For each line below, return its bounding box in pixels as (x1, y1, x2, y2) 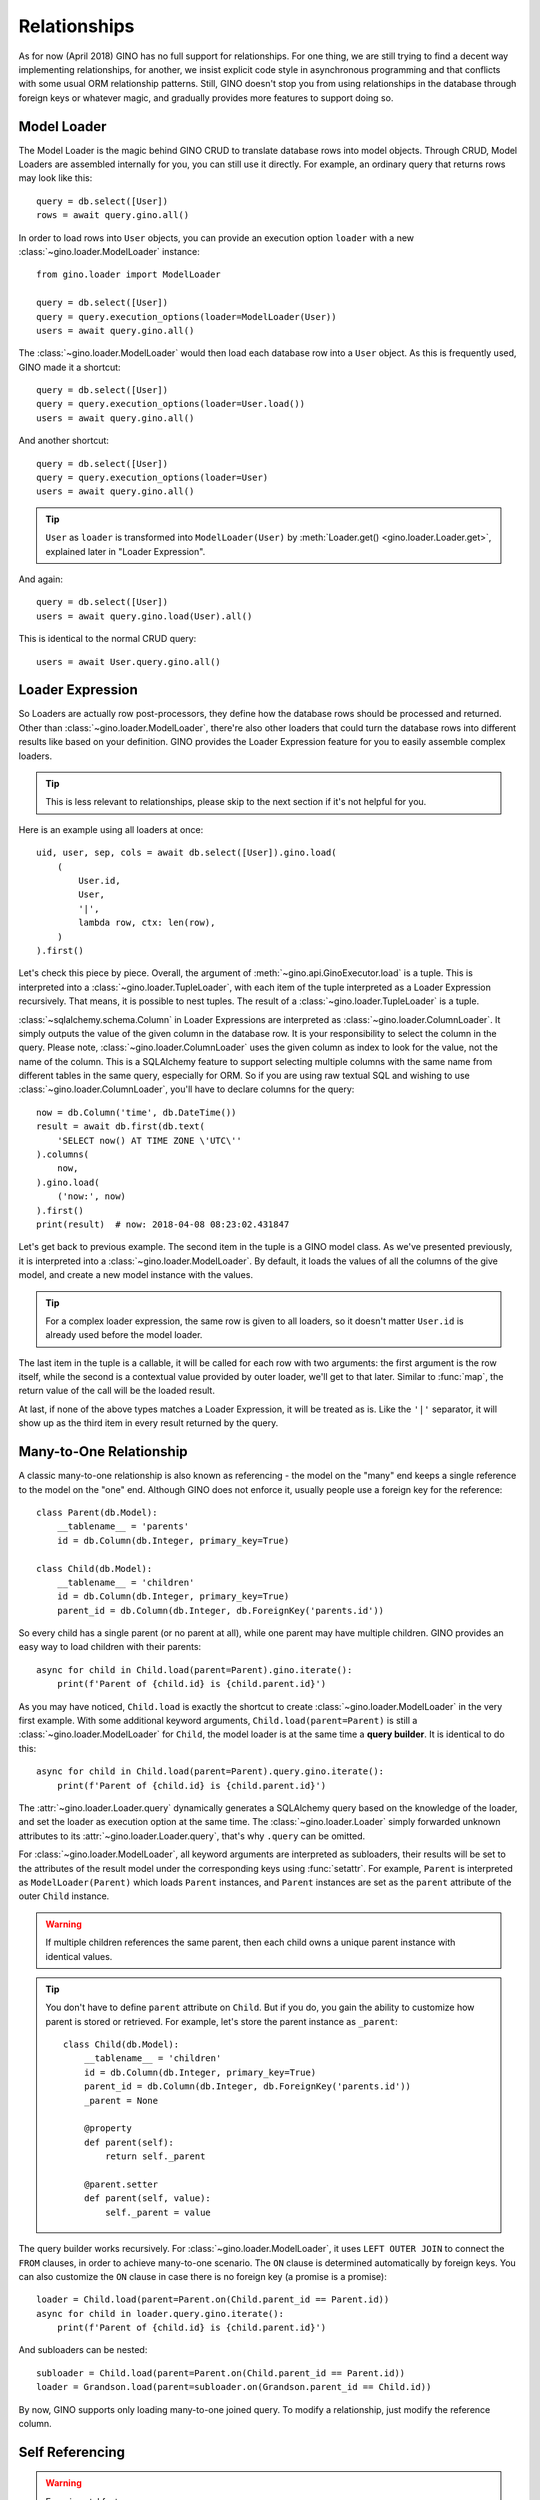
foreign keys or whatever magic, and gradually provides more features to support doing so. (18, 91, 394, 104)
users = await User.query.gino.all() (36, 656, 222, 667)
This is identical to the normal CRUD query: (18, 633, 197, 645)
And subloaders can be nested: (18, 2344, 148, 2356)
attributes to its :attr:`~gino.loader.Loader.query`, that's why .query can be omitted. (18, 1830, 366, 1842)
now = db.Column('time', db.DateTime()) (36, 1106, 237, 1118)
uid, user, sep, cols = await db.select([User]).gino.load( (36, 847, 337, 859)
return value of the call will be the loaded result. (18, 1385, 215, 1397)
